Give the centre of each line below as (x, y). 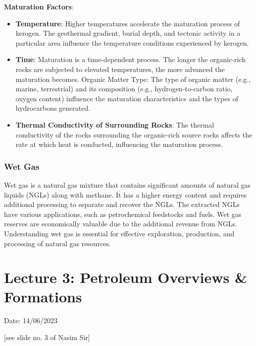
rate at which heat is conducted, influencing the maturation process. (119, 144)
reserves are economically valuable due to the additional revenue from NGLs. (121, 224)
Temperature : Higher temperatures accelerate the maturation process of (128, 23)
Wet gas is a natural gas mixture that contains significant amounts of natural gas (128, 184)
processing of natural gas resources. (57, 243)
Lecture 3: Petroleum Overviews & (126, 277)
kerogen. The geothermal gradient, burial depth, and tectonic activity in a (128, 33)
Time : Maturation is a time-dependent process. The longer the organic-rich (131, 59)
